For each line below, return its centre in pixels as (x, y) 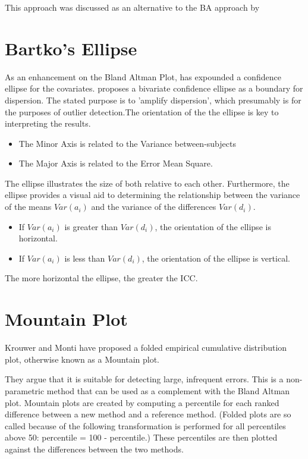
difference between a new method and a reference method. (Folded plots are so (148, 414)
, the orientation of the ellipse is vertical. (216, 258)
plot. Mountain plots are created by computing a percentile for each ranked (142, 402)
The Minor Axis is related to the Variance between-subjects (127, 143)
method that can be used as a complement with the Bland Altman (168, 390)
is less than (85, 258)
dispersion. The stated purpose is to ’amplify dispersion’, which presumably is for (153, 100)
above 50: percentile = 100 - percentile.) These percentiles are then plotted (141, 437)
